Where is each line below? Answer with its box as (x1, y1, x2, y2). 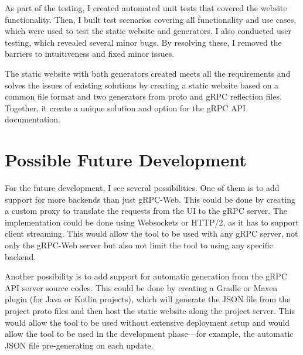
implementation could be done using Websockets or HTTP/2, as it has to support (5, 216, 299, 228)
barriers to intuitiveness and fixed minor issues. (5, 47, 175, 60)
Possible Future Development (5, 148, 247, 172)
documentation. (5, 113, 60, 125)
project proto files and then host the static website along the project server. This (5, 305, 295, 316)
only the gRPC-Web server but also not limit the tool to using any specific (5, 239, 273, 251)
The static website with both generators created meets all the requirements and (5, 67, 291, 79)
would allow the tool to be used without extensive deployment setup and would (5, 316, 290, 328)
